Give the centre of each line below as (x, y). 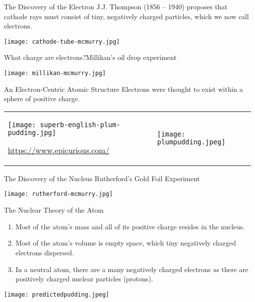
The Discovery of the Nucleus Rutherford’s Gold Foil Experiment (102, 178)
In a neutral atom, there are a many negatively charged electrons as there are (132, 269)
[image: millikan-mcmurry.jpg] (55, 73)
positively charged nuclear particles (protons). (84, 279)
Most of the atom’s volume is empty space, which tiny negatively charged (126, 243)
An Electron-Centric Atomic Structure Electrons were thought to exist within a (124, 89)
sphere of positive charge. (42, 98)
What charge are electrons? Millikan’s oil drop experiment (90, 57)
